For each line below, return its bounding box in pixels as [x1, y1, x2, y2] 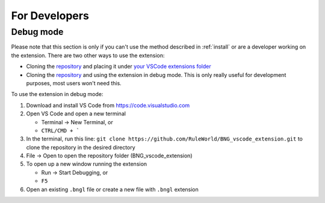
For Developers [11, 9, 90, 22]
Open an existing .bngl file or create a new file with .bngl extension [26, 186, 199, 193]
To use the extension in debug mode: [11, 91, 104, 98]
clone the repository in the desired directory [26, 144, 135, 151]
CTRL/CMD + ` [41, 127, 80, 134]
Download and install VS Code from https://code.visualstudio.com [26, 101, 190, 109]
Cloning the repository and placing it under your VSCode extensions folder [26, 63, 211, 70]
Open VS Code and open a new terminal [26, 110, 126, 117]
